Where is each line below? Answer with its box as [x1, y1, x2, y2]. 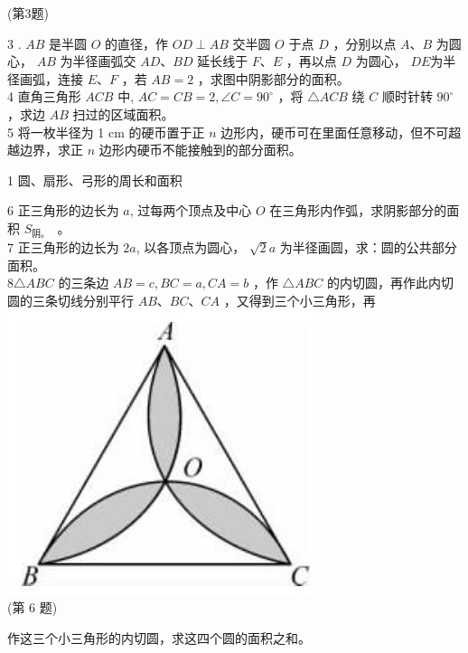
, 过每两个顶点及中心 [129, 201, 252, 220]
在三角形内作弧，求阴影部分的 [269, 201, 447, 220]
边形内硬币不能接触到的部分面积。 [98, 140, 302, 159]
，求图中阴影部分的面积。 [197, 69, 350, 88]
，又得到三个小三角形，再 [223, 290, 376, 309]
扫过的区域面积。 [72, 104, 174, 123]
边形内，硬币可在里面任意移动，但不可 [220, 122, 449, 141]
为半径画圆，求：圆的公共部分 [279, 238, 457, 257]
